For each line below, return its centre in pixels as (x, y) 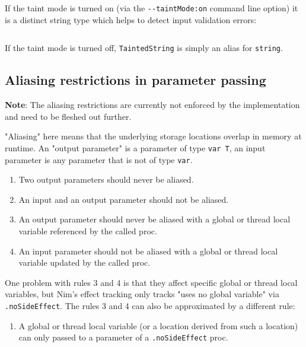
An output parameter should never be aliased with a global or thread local (154, 219)
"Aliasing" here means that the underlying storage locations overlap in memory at (153, 136)
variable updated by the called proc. (85, 262)
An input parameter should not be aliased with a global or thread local (148, 251)
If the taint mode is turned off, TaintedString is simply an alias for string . (144, 48)
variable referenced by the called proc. (88, 230)
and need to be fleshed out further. (68, 116)
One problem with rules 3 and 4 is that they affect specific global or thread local (151, 282)
